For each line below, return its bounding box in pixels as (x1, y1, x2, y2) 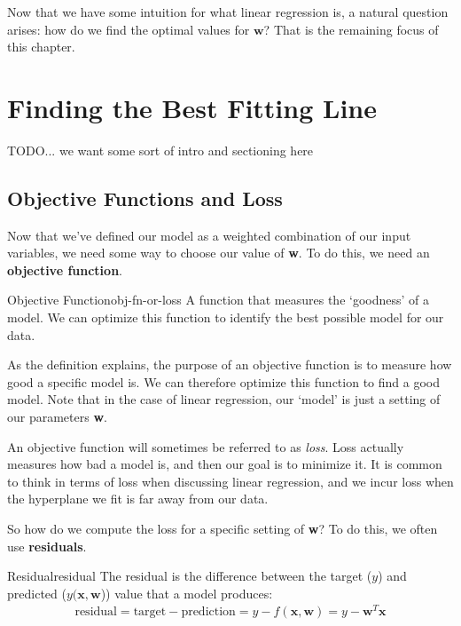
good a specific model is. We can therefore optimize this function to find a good (7, 372, 440, 391)
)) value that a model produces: (100, 583, 273, 602)
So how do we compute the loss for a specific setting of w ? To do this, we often (7, 519, 438, 538)
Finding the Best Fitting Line (7, 89, 377, 125)
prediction (181, 606, 236, 619)
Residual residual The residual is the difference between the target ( (7, 567, 372, 585)
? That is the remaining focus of (263, 20, 439, 38)
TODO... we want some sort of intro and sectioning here (7, 140, 314, 159)
